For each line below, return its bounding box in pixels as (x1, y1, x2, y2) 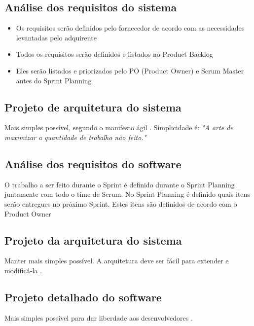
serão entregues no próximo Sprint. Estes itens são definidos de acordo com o (4, 198, 237, 209)
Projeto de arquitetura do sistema (4, 99, 181, 114)
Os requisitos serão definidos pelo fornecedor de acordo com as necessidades (16, 23, 245, 33)
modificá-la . (4, 265, 42, 275)
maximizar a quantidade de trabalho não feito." (4, 132, 146, 142)
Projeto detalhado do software (4, 289, 162, 304)
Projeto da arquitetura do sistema (4, 232, 182, 248)
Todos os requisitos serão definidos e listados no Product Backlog (16, 49, 213, 59)
